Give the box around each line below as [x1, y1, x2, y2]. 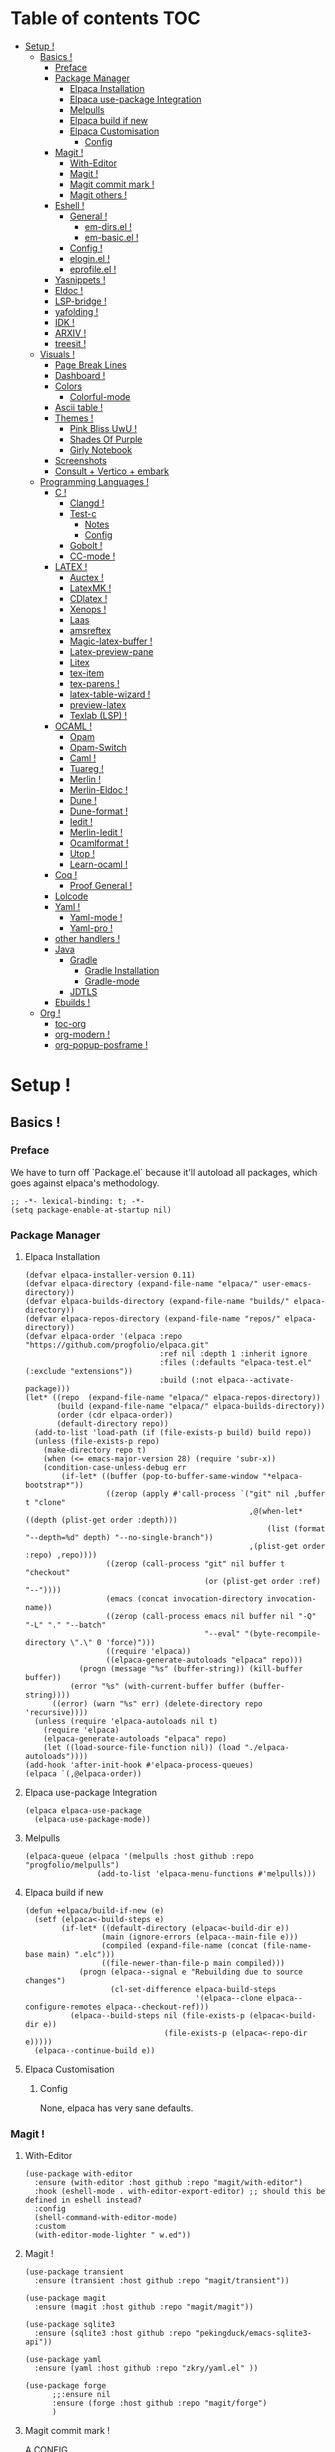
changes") [24, 1976, 67, 1986]
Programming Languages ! [39, 475, 150, 487]
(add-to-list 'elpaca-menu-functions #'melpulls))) [96, 1869, 317, 1879]
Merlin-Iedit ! [69, 826, 123, 838]
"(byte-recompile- [244, 1629, 322, 1639]
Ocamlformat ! [69, 837, 129, 849]
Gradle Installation [84, 964, 160, 976]
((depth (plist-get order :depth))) [24, 1515, 178, 1526]
